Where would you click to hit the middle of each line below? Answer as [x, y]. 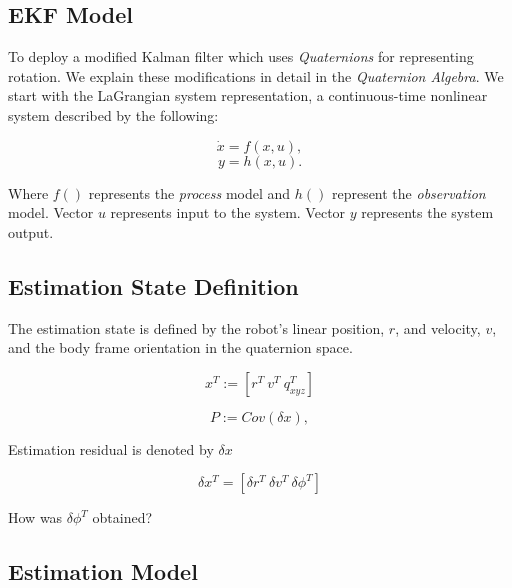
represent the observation [408, 192]
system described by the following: [113, 114]
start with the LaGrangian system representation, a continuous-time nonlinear [248, 95]
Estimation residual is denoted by [111, 448]
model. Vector [51, 212]
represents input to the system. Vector [228, 212]
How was [35, 517]
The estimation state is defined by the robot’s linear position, [196, 327]
